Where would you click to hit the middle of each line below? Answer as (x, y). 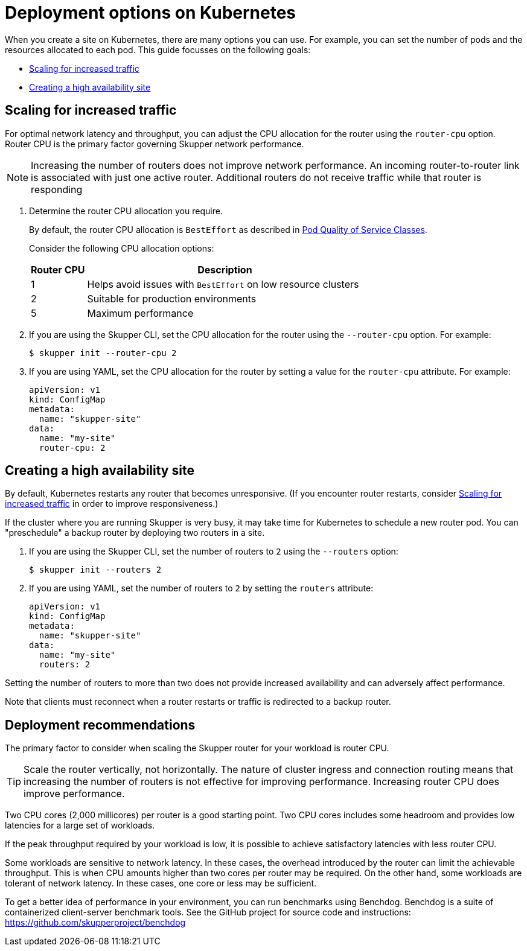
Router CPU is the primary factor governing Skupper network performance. (155, 144)
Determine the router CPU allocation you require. (126, 211)
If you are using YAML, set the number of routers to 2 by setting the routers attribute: (201, 588)
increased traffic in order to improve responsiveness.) (112, 504)
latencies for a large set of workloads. (80, 825)
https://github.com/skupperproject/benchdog (95, 923)
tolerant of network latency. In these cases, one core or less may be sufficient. (161, 883)
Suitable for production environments (172, 298)
